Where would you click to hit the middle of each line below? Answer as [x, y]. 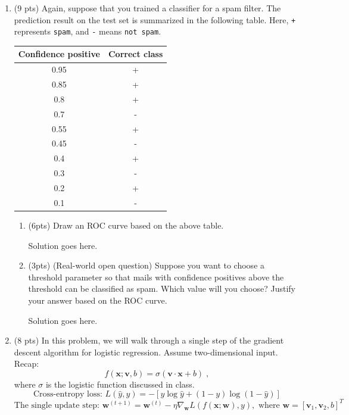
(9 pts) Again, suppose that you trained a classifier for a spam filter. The [147, 8]
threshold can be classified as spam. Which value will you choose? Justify [162, 288]
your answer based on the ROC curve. [98, 300]
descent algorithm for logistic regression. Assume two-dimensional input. [146, 352]
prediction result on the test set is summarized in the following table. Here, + [155, 19]
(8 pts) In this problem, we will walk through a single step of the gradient [149, 340]
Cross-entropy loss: [68, 394]
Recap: [27, 363]
